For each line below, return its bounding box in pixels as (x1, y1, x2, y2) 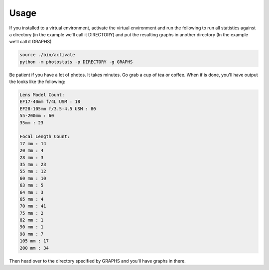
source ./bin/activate (19, 52, 75, 58)
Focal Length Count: (19, 134, 70, 139)
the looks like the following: (9, 79, 66, 85)
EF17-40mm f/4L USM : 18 (19, 99, 81, 104)
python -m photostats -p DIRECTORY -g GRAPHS (19, 59, 133, 65)
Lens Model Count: (19, 92, 65, 98)
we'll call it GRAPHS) (9, 39, 52, 45)
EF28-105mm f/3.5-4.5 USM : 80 (19, 106, 97, 111)
